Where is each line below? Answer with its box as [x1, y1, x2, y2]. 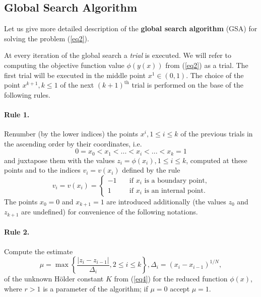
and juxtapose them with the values [4, 155, 115, 165]
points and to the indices [4, 165, 81, 175]
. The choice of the [186, 69, 244, 80]
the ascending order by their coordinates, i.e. [4, 138, 142, 148]
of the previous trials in [180, 128, 253, 139]
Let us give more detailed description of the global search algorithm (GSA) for [4, 23, 257, 34]
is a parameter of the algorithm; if [43, 283, 148, 293]
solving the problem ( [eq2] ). [4, 33, 89, 43]
